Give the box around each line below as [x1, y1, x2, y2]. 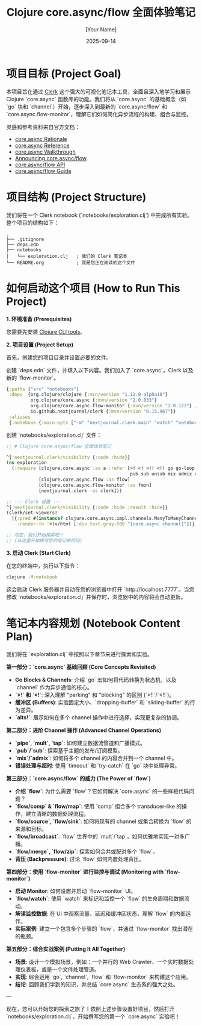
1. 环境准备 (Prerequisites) [6, 315, 72, 322]
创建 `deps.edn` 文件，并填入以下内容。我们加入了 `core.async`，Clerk [6, 366, 182, 374]
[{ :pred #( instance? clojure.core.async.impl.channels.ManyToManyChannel [11, 516, 200, 522]
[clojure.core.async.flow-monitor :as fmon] [38, 482, 152, 488]
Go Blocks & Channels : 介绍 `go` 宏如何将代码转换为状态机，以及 [14, 676, 177, 683]
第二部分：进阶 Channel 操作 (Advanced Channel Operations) [6, 727, 161, 734]
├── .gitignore [6, 236, 44, 242]
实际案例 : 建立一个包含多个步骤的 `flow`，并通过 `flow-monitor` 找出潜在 [14, 925, 194, 932]
